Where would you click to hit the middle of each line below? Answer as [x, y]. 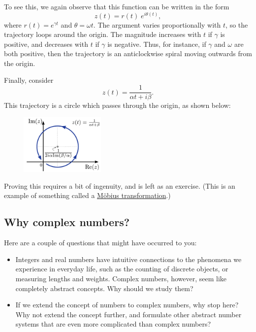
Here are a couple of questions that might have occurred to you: [100, 243]
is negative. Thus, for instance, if [157, 44]
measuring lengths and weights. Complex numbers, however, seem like [121, 279]
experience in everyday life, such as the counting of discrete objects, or [122, 269]
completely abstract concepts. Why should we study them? [104, 288]
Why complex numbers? [67, 222]
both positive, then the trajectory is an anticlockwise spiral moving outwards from [128, 53]
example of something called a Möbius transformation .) [87, 195]
